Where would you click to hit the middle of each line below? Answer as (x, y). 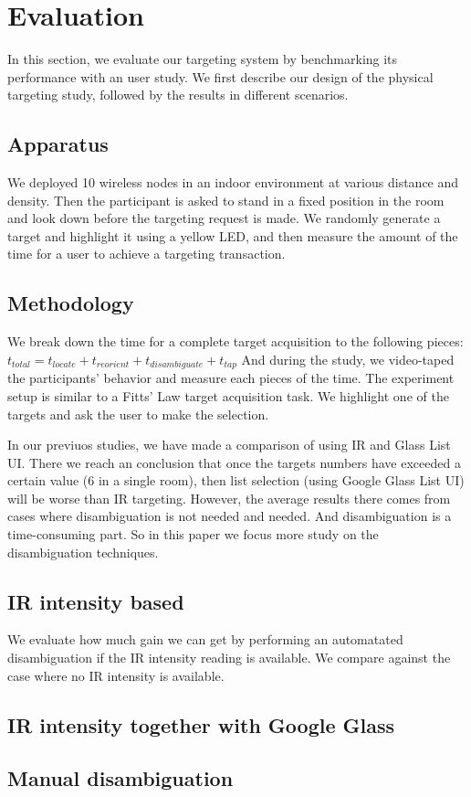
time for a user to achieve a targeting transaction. (147, 254)
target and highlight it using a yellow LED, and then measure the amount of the (233, 235)
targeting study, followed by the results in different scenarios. (178, 95)
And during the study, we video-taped (348, 359)
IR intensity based (96, 601)
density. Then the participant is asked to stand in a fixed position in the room (226, 200)
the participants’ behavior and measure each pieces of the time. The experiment (231, 378)
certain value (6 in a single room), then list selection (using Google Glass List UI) (236, 480)
